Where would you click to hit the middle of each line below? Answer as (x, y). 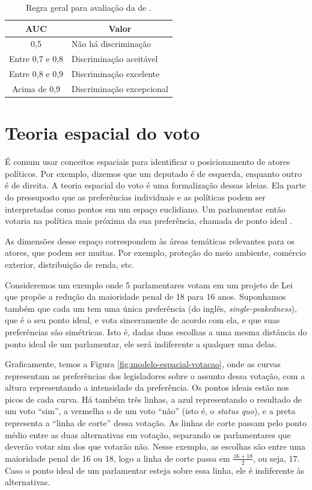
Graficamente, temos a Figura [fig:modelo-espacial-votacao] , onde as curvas (143, 364)
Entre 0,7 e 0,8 (36, 59)
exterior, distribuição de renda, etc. (70, 264)
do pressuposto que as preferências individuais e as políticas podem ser (135, 197)
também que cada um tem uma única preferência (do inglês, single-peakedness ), (151, 308)
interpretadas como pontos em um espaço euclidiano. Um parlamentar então (145, 209)
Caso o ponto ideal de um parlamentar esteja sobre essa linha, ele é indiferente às (155, 470)
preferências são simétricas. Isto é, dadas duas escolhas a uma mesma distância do (156, 331)
